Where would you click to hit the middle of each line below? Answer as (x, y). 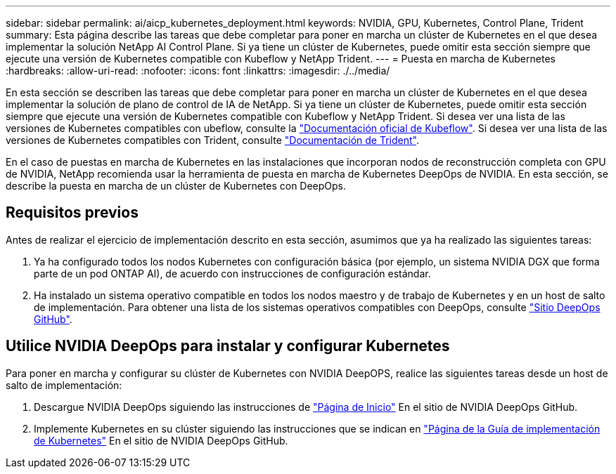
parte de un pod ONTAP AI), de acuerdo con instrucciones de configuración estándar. (232, 273)
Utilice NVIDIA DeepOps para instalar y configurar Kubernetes (228, 346)
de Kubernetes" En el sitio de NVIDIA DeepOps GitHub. (161, 440)
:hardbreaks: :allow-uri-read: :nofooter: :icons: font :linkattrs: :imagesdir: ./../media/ (198, 71)
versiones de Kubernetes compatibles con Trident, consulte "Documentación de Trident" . (212, 140)
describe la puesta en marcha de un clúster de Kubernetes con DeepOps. (176, 186)
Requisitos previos (72, 213)
